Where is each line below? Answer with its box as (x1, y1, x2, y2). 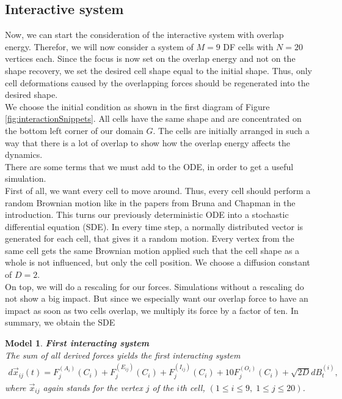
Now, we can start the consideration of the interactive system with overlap (5, 28, 284, 41)
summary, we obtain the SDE (5, 316, 115, 329)
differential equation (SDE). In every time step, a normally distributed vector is (5, 220, 304, 233)
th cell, (180, 381, 205, 393)
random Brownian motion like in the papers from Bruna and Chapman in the (5, 196, 296, 209)
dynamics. (5, 148, 43, 161)
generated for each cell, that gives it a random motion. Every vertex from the (5, 232, 294, 245)
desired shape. (5, 88, 58, 101)
